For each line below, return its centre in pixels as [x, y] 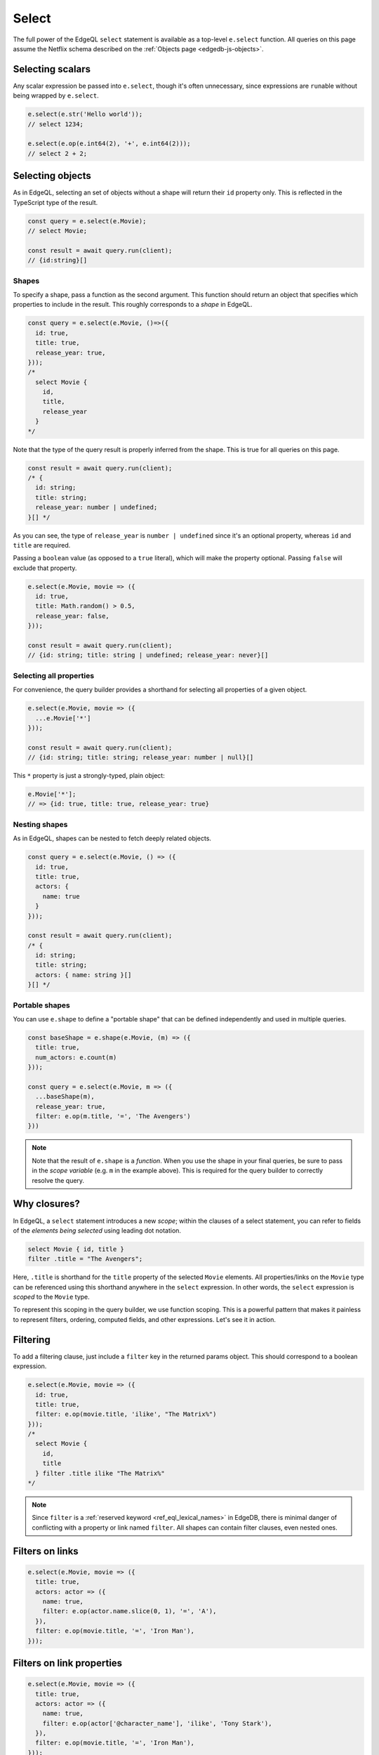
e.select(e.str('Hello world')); [85, 114]
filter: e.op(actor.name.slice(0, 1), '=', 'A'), [129, 1611]
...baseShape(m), [65, 1097]
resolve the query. [58, 1180]
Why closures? [46, 1204]
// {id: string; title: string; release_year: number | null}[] [141, 757]
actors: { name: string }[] [84, 975]
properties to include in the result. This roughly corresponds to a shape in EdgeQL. [133, 305]
